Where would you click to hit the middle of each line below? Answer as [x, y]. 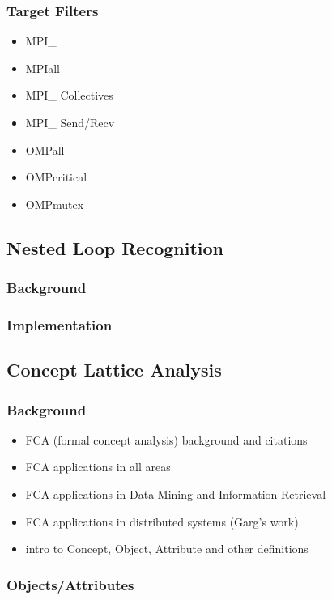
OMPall [45, 149]
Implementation [60, 324]
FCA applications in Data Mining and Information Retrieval [176, 494]
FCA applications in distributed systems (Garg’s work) [162, 521]
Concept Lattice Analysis [114, 370]
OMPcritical [56, 177]
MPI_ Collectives [69, 95]
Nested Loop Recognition [115, 247]
